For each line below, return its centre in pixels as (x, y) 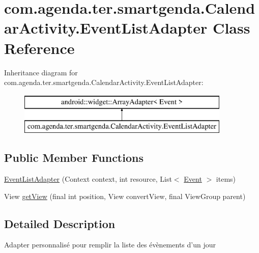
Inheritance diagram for (41, 72)
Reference (39, 48)
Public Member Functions (74, 158)
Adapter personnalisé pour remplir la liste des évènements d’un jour (110, 245)
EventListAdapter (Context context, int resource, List (88, 179)
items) (226, 179)
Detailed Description (60, 223)
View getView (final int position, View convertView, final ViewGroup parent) (125, 196)
